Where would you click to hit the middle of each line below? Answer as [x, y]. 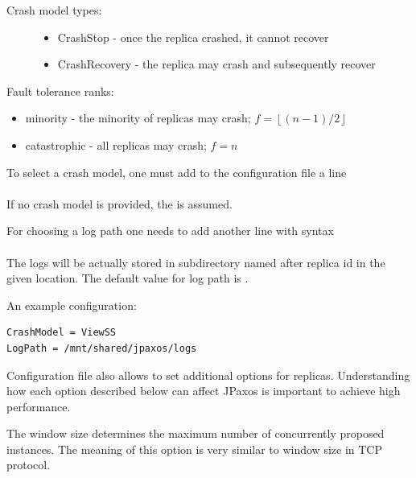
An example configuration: [72, 305]
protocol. [29, 465]
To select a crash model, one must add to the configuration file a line [177, 172]
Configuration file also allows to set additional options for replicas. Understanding [208, 375]
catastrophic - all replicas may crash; [116, 144]
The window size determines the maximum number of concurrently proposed [196, 433]
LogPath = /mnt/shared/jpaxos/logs [102, 348]
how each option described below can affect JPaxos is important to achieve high [204, 391]
